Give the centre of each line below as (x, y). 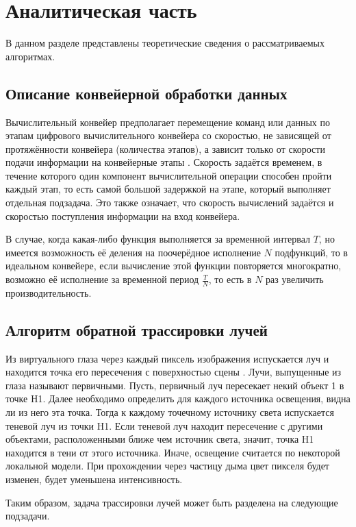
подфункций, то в (311, 252)
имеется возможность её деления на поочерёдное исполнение (133, 252)
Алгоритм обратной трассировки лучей (137, 329)
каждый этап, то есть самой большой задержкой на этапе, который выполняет (168, 189)
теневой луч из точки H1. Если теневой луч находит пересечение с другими (164, 425)
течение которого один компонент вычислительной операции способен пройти (169, 175)
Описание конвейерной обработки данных (147, 93)
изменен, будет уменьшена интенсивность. (94, 479)
